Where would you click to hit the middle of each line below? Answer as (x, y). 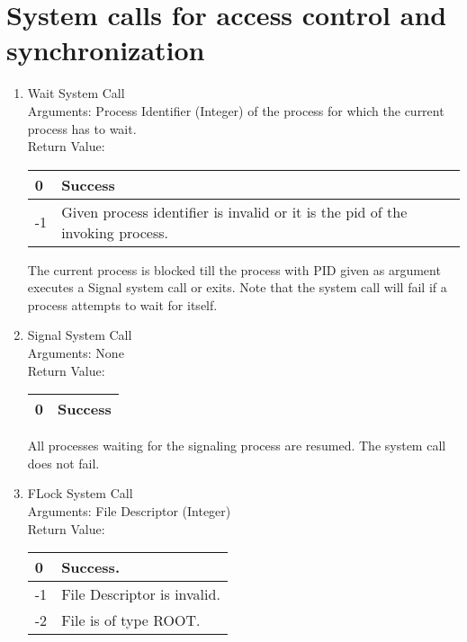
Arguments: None (76, 353)
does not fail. (63, 463)
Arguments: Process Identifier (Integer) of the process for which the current (236, 110)
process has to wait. (82, 128)
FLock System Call (80, 493)
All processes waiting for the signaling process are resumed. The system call (237, 446)
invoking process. (115, 232)
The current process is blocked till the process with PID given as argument (234, 269)
